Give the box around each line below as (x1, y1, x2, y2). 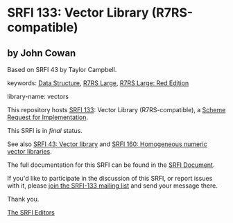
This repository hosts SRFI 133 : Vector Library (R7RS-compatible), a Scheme (7, 106, 226, 114)
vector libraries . (7, 148, 52, 155)
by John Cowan (7, 47, 76, 59)
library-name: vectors (7, 92, 69, 100)
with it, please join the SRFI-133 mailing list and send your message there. (7, 181, 218, 190)
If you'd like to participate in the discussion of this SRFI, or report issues (7, 175, 213, 182)
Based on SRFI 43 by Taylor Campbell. (7, 66, 117, 73)
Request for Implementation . (7, 113, 89, 121)
